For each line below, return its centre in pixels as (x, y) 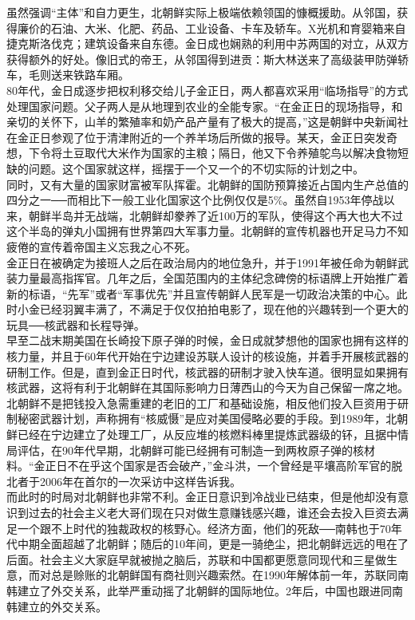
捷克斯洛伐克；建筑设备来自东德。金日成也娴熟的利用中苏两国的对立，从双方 (207, 43)
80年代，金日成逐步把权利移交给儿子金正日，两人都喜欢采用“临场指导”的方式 (207, 90)
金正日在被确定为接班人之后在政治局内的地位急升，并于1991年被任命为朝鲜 (202, 262)
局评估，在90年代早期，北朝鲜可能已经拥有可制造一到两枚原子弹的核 (185, 450)
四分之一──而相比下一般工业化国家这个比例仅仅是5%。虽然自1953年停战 (195, 200)
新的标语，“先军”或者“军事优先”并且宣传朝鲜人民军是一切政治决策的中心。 (202, 293)
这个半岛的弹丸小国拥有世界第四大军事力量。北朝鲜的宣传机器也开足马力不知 (207, 231)
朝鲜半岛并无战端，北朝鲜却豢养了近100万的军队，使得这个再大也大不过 (215, 215)
